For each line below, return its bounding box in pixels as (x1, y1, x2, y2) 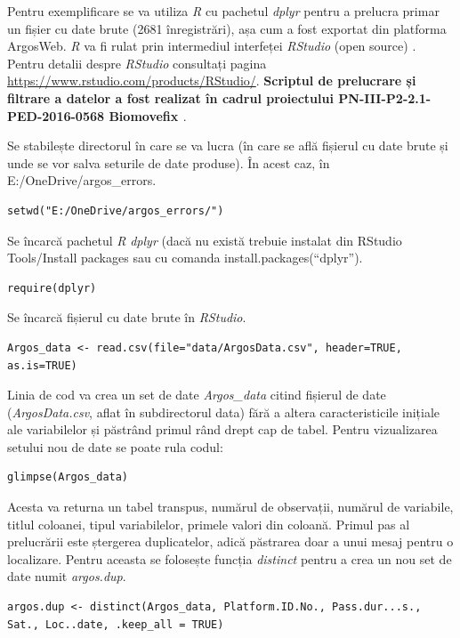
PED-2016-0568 (7, 106, 105, 125)
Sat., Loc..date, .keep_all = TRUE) (7, 618, 224, 631)
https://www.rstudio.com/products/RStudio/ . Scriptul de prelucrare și (7, 71, 416, 90)
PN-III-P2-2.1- (338, 88, 432, 107)
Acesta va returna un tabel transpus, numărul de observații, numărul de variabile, (7, 497, 454, 516)
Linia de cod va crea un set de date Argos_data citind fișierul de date (7, 385, 386, 404)
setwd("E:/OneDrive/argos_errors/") (7, 204, 224, 217)
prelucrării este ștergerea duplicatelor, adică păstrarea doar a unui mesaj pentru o (7, 532, 454, 551)
